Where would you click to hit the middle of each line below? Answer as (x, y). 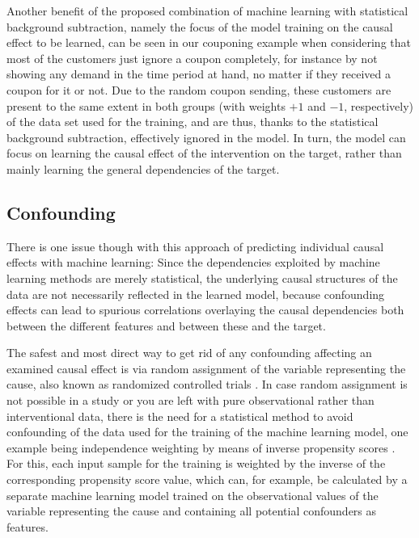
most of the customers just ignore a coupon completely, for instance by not (192, 58)
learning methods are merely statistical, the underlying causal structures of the (202, 277)
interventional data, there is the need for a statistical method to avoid (180, 416)
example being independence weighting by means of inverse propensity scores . (201, 447)
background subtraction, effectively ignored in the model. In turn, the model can (206, 137)
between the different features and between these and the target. (166, 325)
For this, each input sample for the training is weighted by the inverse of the (196, 463)
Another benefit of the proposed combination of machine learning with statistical (207, 11)
